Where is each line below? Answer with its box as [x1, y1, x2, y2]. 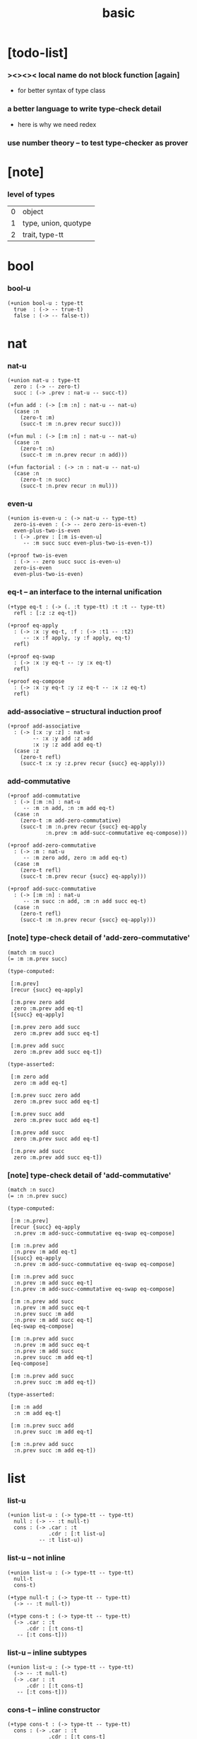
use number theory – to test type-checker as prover [7, 138, 189, 148]
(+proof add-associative [7, 723, 80, 730]
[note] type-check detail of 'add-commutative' [7, 1170, 172, 1180]
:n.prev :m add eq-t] [13, 1248, 78, 1255]
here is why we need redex [17, 120, 97, 128]
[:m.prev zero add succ [10, 1023, 80, 1030]
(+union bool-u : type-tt [7, 299, 83, 306]
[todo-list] [7, 45, 68, 61]
